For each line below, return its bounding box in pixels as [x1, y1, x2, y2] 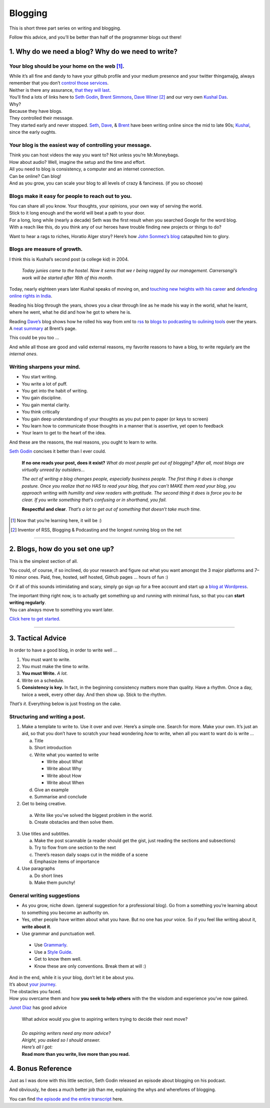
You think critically [21, 409, 60, 415]
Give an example [34, 787, 69, 793]
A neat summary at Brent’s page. [9, 325, 77, 331]
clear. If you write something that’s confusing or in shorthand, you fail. [21, 497, 167, 503]
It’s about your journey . [9, 981, 57, 987]
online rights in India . [9, 293, 52, 299]
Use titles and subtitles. [21, 830, 70, 836]
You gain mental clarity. [21, 401, 70, 408]
